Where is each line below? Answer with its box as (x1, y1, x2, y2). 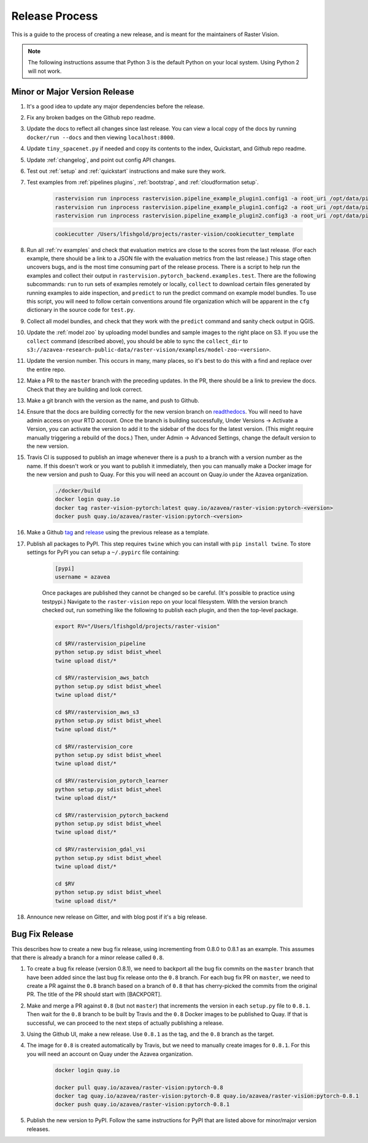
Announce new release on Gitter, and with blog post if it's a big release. (26, 913, 207, 921)
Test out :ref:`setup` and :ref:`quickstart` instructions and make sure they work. (26, 167, 226, 175)
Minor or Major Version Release (11, 86, 134, 97)
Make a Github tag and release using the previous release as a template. (26, 529, 210, 536)
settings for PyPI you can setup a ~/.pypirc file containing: (26, 549, 180, 556)
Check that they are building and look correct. (26, 385, 143, 393)
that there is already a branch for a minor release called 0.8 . (11, 954, 164, 961)
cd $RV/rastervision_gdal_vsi (55, 846, 146, 853)
